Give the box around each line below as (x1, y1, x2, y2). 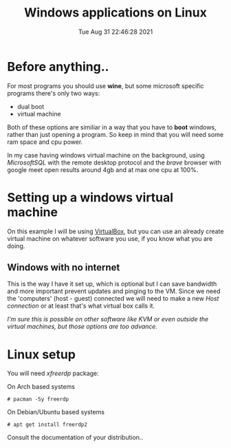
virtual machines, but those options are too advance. (7, 322, 158, 331)
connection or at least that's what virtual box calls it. (7, 301, 155, 310)
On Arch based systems (7, 383, 76, 391)
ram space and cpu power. (7, 138, 83, 146)
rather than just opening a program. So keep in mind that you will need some (7, 130, 224, 138)
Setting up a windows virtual (7, 189, 174, 205)
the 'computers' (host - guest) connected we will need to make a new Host (7, 295, 219, 303)
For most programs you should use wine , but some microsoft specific (7, 81, 204, 90)
